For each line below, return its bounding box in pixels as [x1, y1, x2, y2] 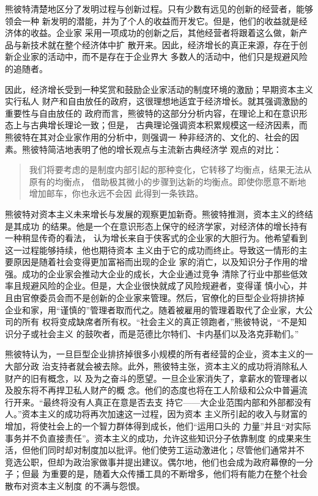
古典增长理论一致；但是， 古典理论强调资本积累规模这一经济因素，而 [30, 119, 308, 131]
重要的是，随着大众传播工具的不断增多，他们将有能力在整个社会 [50, 467, 308, 480]
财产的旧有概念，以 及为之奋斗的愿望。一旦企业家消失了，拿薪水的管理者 [5, 371, 299, 384]
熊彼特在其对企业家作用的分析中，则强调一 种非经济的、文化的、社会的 [5, 130, 290, 143]
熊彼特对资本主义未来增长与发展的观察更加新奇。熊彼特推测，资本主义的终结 [5, 207, 313, 220]
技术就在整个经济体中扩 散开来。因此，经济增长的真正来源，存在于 [30, 38, 299, 51]
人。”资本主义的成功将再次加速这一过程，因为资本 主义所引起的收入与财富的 [5, 407, 308, 420]
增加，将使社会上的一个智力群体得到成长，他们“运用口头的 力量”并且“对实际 [5, 420, 311, 432]
